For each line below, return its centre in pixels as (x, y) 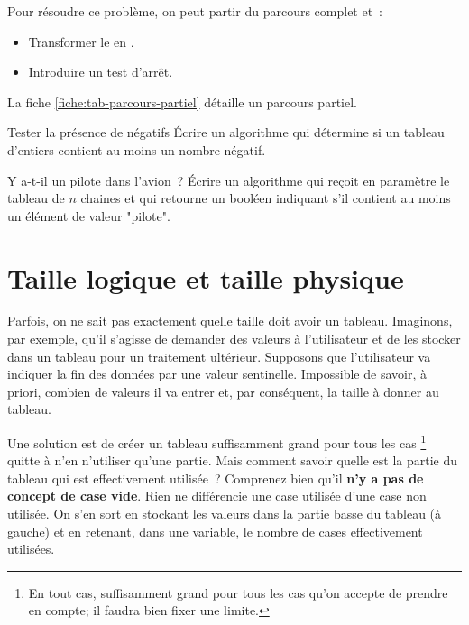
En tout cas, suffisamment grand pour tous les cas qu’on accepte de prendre (238, 592)
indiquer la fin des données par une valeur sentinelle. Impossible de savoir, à (217, 374)
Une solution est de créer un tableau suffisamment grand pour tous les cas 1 (217, 441)
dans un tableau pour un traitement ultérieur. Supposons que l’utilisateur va (219, 356)
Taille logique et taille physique (206, 277)
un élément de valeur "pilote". (89, 215)
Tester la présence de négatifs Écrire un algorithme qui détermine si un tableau (226, 132)
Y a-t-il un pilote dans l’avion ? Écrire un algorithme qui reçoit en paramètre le (229, 180)
